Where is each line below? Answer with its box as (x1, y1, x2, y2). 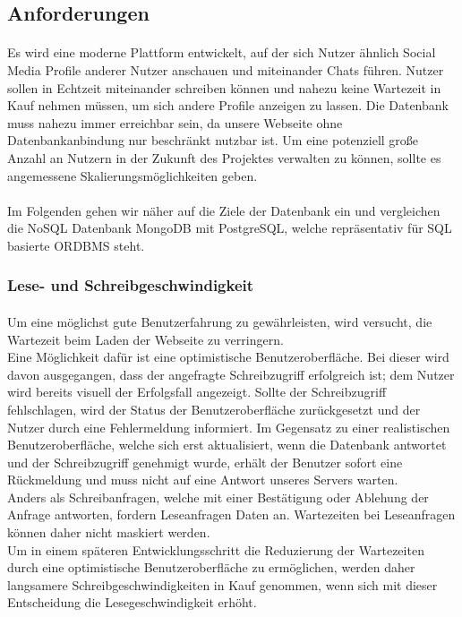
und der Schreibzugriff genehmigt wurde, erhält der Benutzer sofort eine (7, 452, 403, 471)
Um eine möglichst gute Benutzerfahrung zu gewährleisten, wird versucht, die (7, 312, 432, 330)
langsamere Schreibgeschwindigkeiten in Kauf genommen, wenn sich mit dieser (7, 575, 438, 594)
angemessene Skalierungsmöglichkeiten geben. (7, 166, 258, 184)
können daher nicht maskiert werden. (7, 523, 210, 542)
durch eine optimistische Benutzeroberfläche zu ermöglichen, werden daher (7, 558, 415, 577)
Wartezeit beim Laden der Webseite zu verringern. (7, 330, 284, 348)
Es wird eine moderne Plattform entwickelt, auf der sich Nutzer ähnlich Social (7, 43, 436, 62)
